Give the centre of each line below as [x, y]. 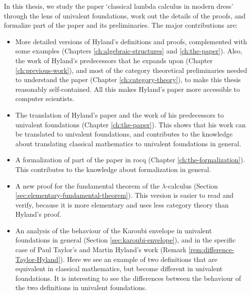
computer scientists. [45, 98]
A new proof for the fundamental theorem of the [87, 185]
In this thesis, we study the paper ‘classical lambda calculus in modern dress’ [119, 6]
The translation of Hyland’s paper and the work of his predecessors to [119, 114]
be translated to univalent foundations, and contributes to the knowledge [124, 134]
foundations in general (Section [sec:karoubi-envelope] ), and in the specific [125, 240]
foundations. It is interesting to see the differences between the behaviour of [128, 278]
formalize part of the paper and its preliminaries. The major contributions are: [121, 25]
